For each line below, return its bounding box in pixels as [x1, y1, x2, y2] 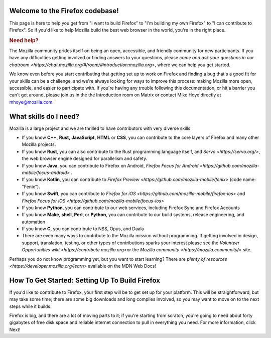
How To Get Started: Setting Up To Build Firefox [9, 276, 161, 284]
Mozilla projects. [22, 141, 56, 147]
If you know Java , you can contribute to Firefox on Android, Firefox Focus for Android [22, 162, 199, 168]
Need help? [9, 37, 39, 44]
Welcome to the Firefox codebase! [9, 7, 119, 15]
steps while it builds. [9, 303, 52, 309]
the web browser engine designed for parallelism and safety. [22, 155, 148, 161]
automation [22, 219, 45, 225]
